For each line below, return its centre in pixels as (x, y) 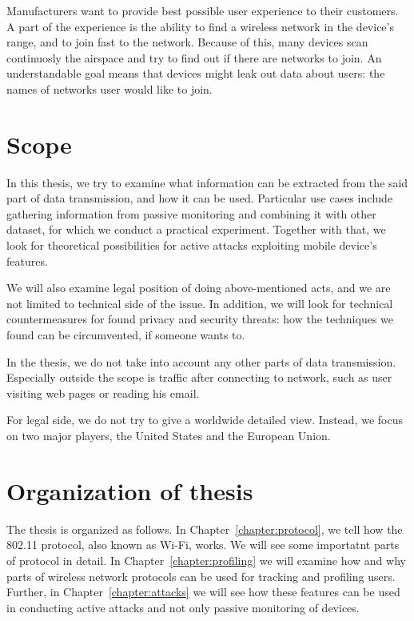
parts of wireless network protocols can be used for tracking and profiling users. (201, 576)
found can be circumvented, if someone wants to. (126, 335)
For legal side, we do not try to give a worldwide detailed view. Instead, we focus (205, 420)
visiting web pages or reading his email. (103, 393)
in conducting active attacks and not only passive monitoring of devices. (183, 607)
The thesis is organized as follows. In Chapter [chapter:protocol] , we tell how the (205, 529)
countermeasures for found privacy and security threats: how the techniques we (200, 319)
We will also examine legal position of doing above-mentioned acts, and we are (199, 288)
